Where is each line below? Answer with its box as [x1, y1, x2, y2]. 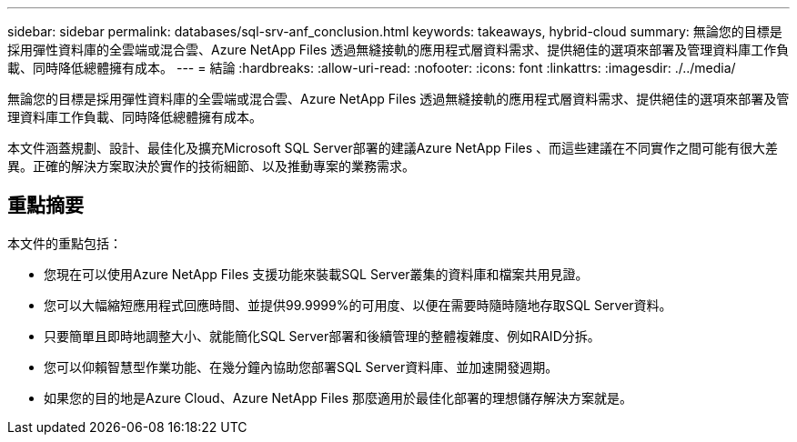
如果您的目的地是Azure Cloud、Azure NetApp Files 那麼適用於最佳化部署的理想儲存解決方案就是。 [44, 389, 633, 406]
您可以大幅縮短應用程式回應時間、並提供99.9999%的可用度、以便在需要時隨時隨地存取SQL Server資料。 [44, 296, 672, 313]
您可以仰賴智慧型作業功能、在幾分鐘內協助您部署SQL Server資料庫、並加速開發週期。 [44, 358, 559, 375]
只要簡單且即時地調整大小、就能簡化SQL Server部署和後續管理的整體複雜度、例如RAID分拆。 [44, 327, 600, 344]
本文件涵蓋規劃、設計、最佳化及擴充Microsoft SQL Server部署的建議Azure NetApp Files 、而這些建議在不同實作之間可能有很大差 [7, 140, 779, 156]
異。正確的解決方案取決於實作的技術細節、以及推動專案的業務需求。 [7, 158, 415, 174]
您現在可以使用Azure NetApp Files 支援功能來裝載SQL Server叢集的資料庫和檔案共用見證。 [44, 266, 589, 282]
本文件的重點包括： [7, 235, 122, 251]
